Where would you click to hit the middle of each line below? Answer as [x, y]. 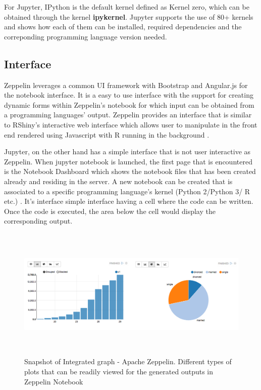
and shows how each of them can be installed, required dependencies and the [123, 27]
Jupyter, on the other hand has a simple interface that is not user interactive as [127, 151]
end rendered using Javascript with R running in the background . [107, 134]
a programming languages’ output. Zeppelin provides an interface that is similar [128, 115]
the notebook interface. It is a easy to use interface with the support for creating [129, 95]
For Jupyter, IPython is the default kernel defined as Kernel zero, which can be [127, 7]
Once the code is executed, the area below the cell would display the [110, 211]
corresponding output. [38, 221]
